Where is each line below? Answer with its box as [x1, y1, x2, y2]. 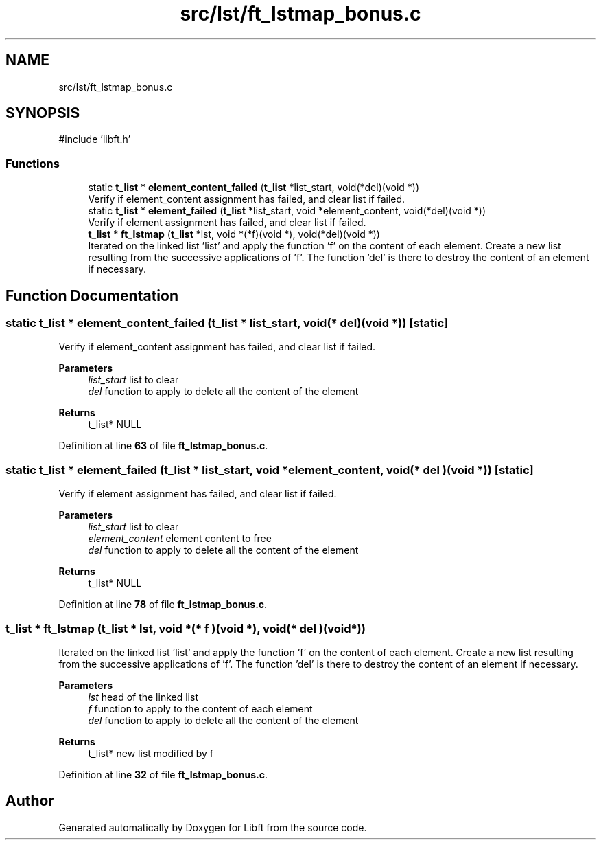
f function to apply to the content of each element [88, 702, 313, 714]
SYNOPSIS [5, 104, 80, 122]
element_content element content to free [88, 532, 272, 545]
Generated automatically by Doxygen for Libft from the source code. [58, 821, 367, 833]
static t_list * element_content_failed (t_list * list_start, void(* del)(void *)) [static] [5, 316, 449, 330]
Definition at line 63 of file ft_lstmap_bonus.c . [58, 440, 268, 452]
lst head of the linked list [88, 690, 198, 703]
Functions [5, 156, 60, 170]
